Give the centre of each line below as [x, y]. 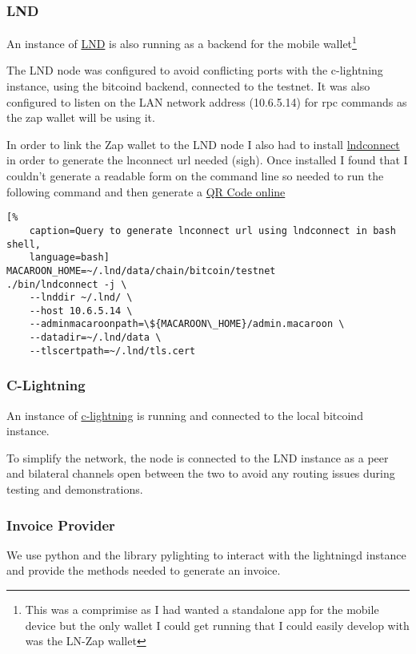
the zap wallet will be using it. [81, 117]
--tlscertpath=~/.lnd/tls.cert [112, 351]
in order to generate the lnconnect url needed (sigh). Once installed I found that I [207, 160]
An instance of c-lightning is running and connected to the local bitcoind [185, 415]
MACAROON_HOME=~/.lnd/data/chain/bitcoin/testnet [141, 270]
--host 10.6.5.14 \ [81, 311]
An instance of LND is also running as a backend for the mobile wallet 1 [182, 42]
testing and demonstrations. [75, 489]
